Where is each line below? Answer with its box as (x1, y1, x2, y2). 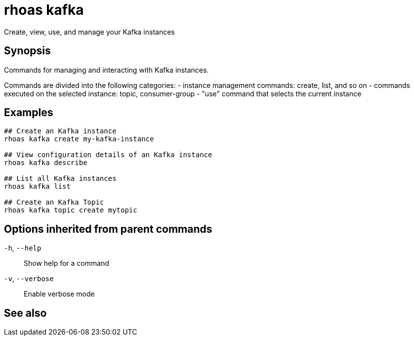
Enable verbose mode (24, 290, 95, 298)
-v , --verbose (4, 274, 54, 283)
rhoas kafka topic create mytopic (4, 206, 137, 214)
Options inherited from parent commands (4, 222, 212, 235)
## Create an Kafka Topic (4, 198, 104, 207)
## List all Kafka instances (4, 174, 117, 183)
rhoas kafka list (4, 182, 71, 191)
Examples (4, 106, 53, 119)
